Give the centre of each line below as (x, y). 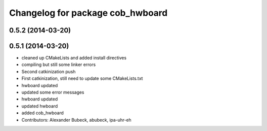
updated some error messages (53, 92)
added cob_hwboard (43, 113)
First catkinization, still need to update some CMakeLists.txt (82, 78)
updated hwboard (40, 106)
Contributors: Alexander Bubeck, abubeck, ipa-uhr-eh (76, 120)
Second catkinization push (49, 71)
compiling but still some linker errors (59, 65)
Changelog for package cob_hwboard (88, 13)
